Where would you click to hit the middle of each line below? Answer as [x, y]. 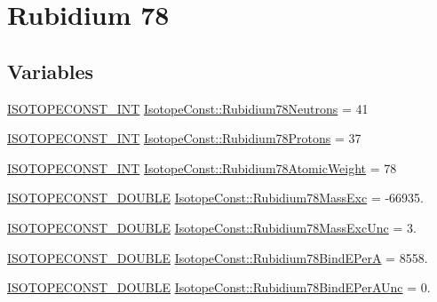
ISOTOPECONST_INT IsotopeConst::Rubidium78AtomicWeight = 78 [202, 167]
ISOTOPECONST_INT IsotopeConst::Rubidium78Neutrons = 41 [188, 108]
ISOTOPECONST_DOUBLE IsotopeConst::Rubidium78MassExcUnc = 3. [212, 227]
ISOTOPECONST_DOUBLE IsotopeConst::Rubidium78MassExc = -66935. [215, 198]
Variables [51, 71]
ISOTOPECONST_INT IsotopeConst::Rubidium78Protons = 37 [184, 138]
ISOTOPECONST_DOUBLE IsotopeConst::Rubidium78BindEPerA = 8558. [218, 257]
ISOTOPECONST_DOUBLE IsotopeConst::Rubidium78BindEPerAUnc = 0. [219, 287]
